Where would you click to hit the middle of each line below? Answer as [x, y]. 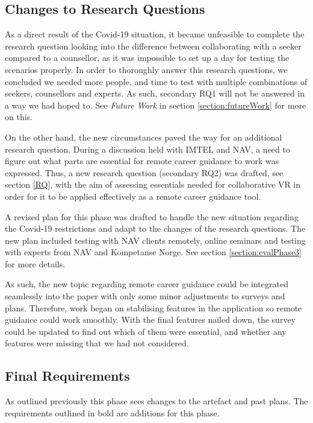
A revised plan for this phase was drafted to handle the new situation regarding [152, 216]
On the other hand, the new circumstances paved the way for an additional [144, 137]
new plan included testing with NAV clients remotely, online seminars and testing [155, 240]
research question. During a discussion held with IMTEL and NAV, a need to [147, 149]
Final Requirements [67, 376]
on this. [19, 117]
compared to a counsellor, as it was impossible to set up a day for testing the [147, 58]
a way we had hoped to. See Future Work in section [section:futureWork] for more [156, 105]
